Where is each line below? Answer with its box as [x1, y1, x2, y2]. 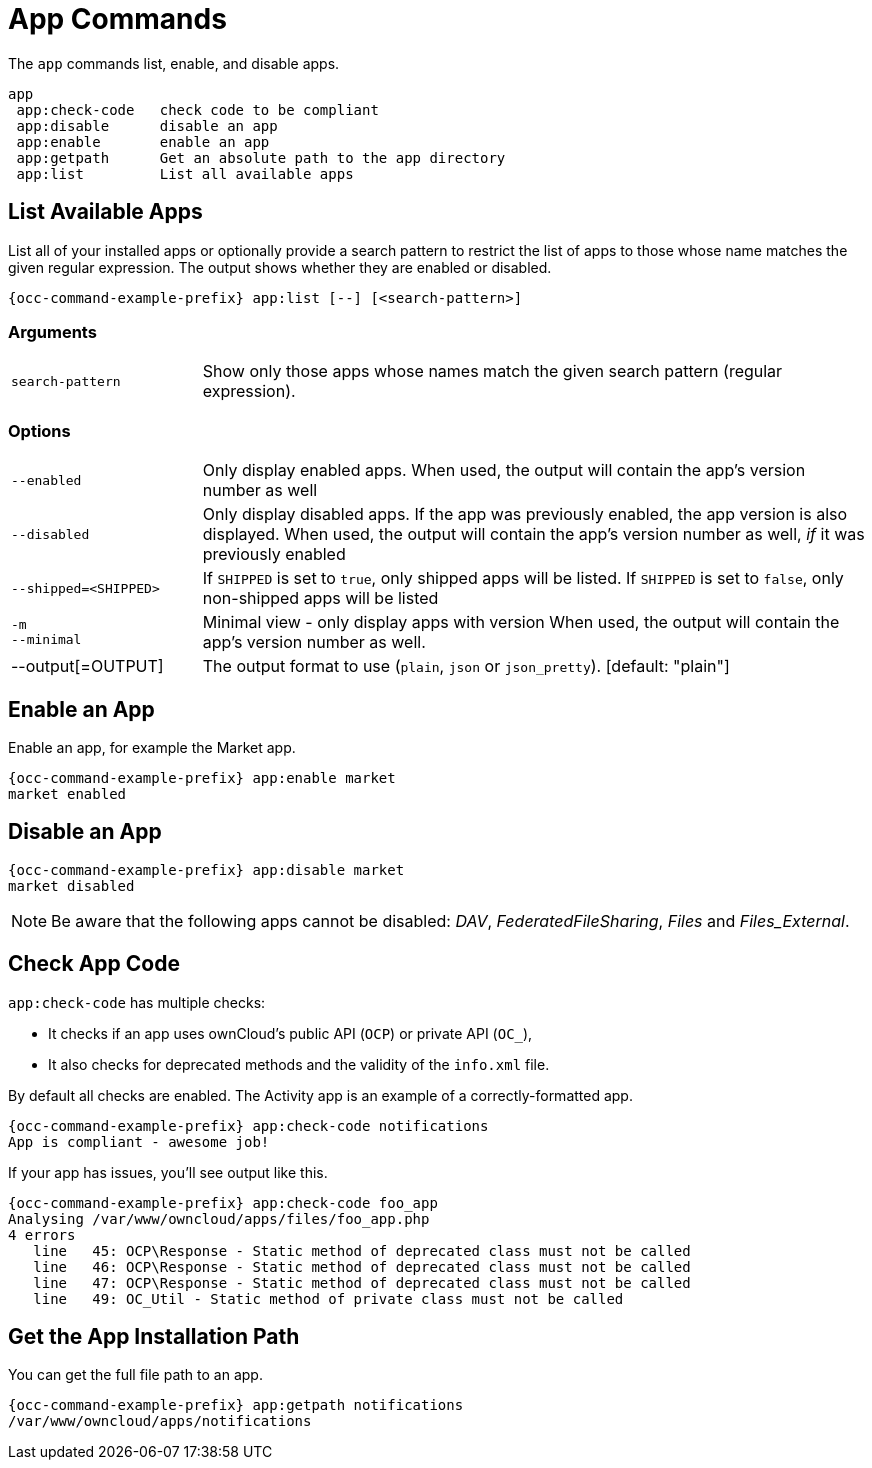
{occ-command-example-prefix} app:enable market [8, 769, 396, 786]
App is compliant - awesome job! [8, 1133, 270, 1150]
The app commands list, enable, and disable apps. [8, 54, 340, 72]
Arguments [8, 321, 97, 342]
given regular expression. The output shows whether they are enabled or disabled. [8, 258, 552, 276]
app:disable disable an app [16, 117, 278, 134]
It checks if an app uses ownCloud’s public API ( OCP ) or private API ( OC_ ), [48, 1024, 533, 1042]
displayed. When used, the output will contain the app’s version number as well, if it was [202, 524, 865, 545]
